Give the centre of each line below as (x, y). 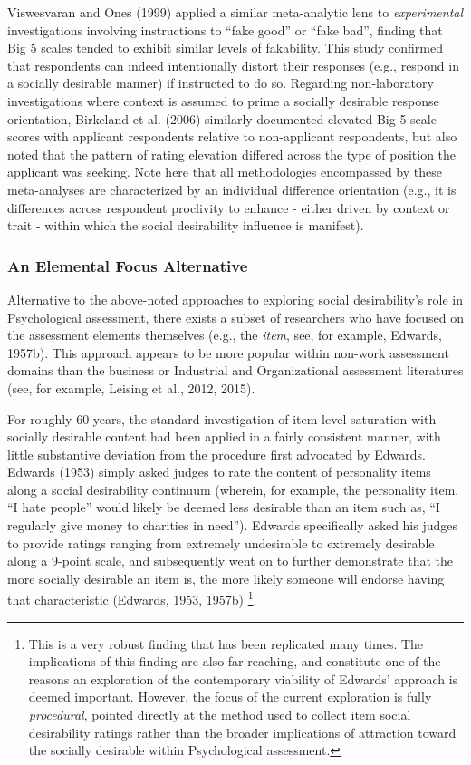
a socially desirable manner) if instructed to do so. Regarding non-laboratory (221, 83)
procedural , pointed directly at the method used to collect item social (220, 715)
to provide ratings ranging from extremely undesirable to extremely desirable (221, 542)
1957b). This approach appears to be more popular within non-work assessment (228, 352)
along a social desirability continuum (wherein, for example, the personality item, (233, 489)
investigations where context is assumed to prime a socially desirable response (223, 100)
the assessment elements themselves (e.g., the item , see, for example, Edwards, (225, 335)
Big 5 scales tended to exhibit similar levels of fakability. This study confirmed (226, 48)
